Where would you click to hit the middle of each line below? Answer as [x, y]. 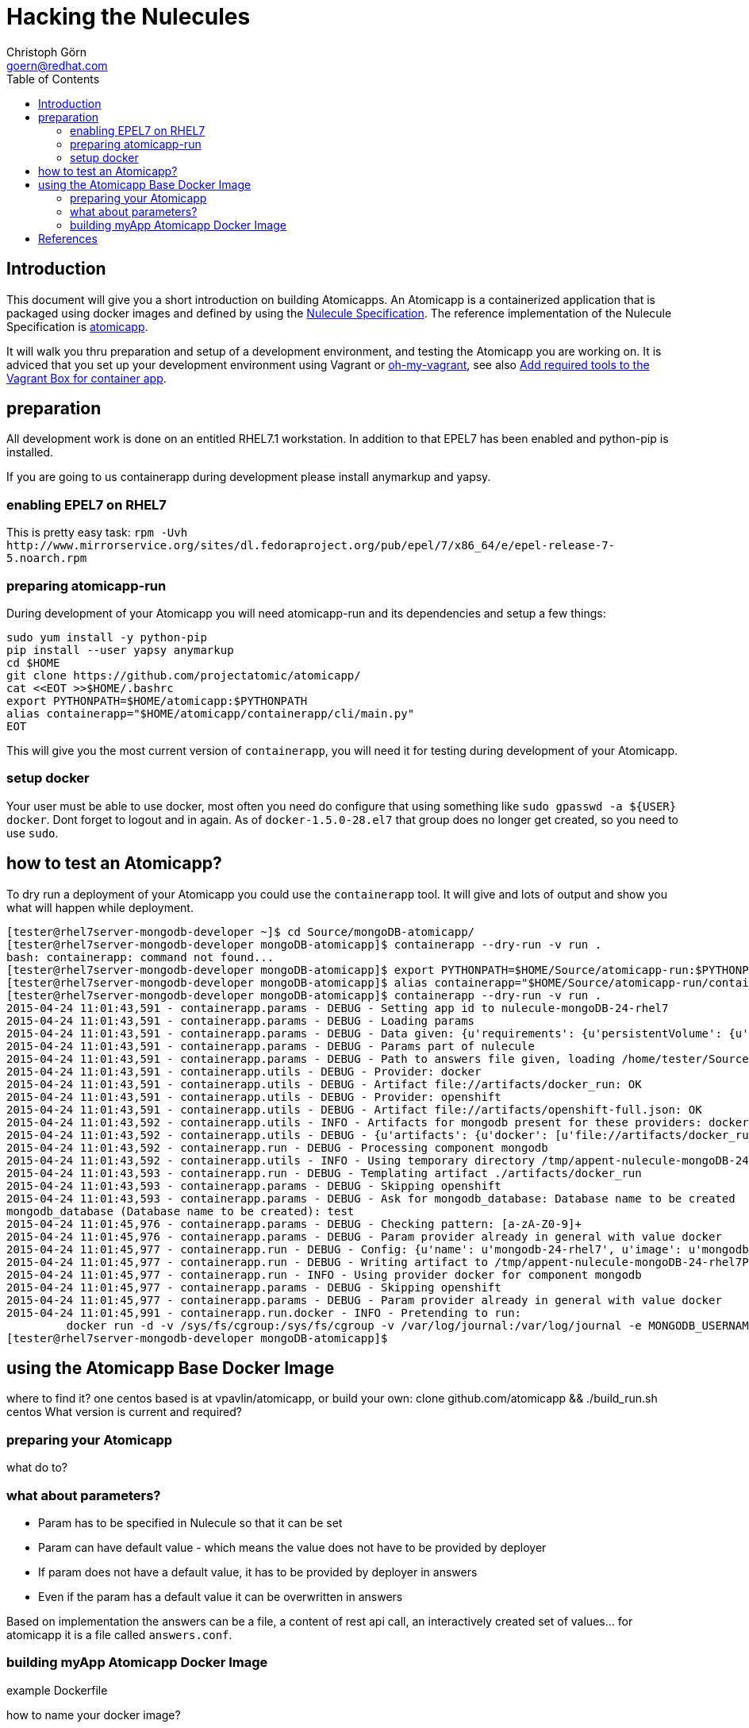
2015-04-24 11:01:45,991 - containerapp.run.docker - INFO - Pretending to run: [264, 1312]
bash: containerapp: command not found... [140, 957]
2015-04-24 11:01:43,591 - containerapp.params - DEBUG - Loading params [241, 1020]
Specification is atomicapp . [77, 326]
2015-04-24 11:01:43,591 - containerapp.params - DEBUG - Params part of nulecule [271, 1046]
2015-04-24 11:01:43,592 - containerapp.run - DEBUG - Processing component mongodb [277, 1147]
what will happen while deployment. [100, 907]
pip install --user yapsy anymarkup [120, 650]
